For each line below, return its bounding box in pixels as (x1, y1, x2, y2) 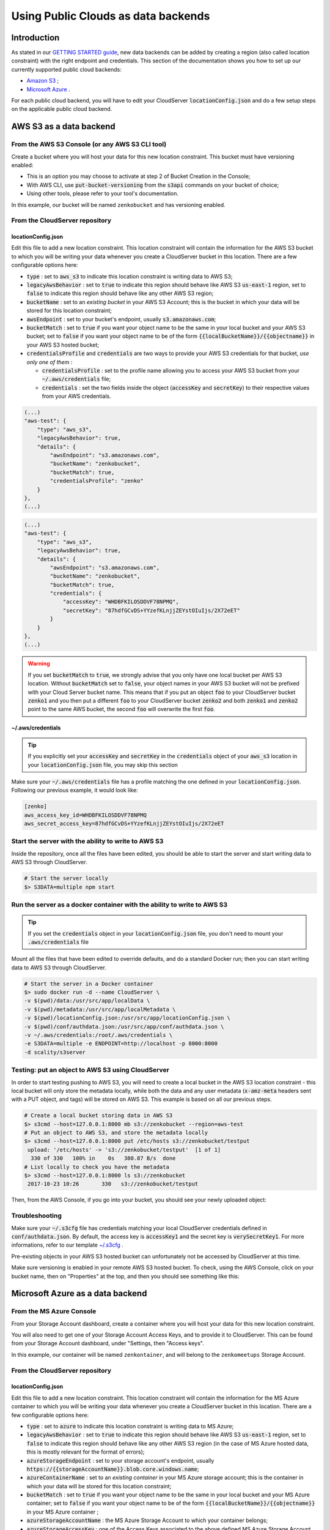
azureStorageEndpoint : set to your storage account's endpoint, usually (26, 1457, 215, 1464)
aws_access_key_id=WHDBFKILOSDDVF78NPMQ (24, 812, 147, 818)
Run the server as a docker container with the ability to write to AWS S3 (11, 900, 228, 909)
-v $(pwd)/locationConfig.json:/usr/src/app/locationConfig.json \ (24, 1015, 231, 1021)
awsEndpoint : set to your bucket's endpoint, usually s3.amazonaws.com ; (26, 315, 216, 323)
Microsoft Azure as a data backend (11, 1288, 147, 1299)
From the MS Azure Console (11, 1307, 97, 1316)
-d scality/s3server (24, 1048, 86, 1056)
